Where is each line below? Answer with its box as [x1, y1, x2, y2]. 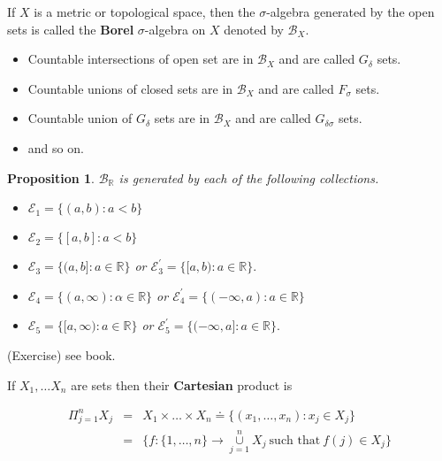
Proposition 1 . [7, 168, 95, 187]
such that [269, 434, 321, 447]
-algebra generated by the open [266, 3, 435, 20]
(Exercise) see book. [7, 345, 116, 364]
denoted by [224, 19, 284, 38]
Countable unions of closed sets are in [27, 79, 233, 97]
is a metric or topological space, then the [34, 3, 255, 20]
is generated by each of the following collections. [118, 168, 379, 187]
